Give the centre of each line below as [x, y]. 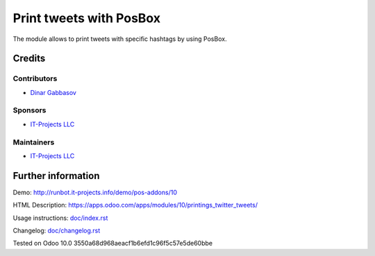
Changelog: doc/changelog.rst [57, 231]
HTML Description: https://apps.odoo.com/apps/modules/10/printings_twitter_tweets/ [135, 205]
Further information [56, 176]
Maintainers [34, 142]
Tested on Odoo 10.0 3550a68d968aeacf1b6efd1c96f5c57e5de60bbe [113, 244]
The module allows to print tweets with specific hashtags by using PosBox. [120, 39]
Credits [29, 59]
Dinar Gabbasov [53, 92]
